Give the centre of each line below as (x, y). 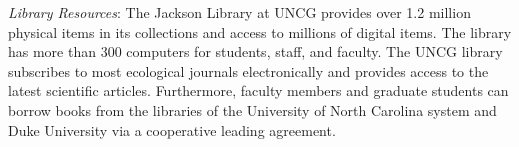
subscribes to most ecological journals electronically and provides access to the (248, 70)
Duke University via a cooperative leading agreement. (172, 129)
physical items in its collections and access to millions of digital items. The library (260, 31)
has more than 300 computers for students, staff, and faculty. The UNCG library (255, 51)
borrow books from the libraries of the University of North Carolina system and (252, 109)
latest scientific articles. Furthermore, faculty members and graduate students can (258, 90)
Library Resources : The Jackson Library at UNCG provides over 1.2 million (239, 12)
